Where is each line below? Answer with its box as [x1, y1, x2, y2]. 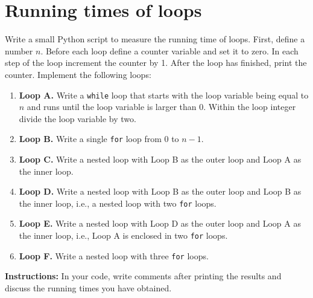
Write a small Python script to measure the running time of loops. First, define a [5, 33, 305, 45]
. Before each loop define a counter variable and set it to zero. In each [40, 44, 299, 57]
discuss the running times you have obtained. [5, 281, 172, 294]
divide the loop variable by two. [19, 112, 136, 125]
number [5, 44, 33, 57]
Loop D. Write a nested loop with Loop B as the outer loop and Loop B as [19, 185, 302, 198]
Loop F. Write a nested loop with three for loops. [19, 249, 209, 262]
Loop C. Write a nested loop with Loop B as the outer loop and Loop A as [19, 153, 302, 165]
